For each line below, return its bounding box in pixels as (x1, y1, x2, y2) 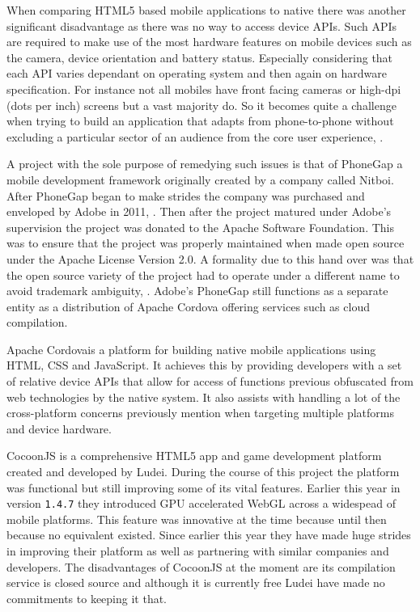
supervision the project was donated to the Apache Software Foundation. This (6, 218, 394, 235)
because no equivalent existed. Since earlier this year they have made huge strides (6, 526, 411, 543)
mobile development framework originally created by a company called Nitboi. (6, 171, 394, 188)
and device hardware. (6, 420, 112, 437)
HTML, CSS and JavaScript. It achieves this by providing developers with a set (6, 357, 402, 374)
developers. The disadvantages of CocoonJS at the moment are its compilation (6, 558, 396, 575)
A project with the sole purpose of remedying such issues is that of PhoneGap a (6, 155, 403, 172)
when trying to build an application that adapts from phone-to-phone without (6, 112, 394, 129)
